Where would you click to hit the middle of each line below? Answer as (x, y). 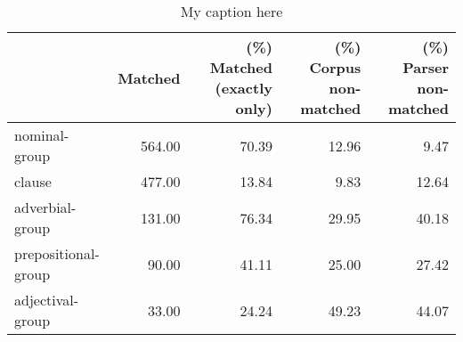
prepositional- (57, 253)
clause (33, 181)
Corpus (335, 67)
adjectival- (47, 300)
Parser (426, 67)
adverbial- (45, 207)
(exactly (244, 88)
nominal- (42, 135)
